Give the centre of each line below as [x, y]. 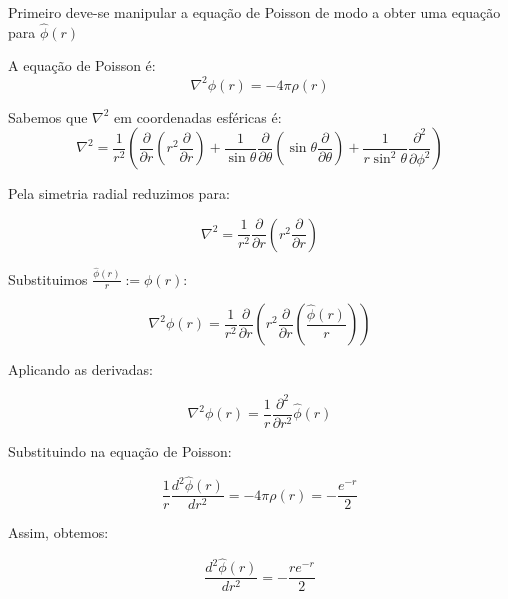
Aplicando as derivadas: [80, 369]
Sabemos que [48, 116]
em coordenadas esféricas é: [198, 116]
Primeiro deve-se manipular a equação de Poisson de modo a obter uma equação [254, 12]
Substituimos [48, 278]
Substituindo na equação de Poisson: [120, 450]
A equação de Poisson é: [82, 65]
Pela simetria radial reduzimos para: [119, 193]
